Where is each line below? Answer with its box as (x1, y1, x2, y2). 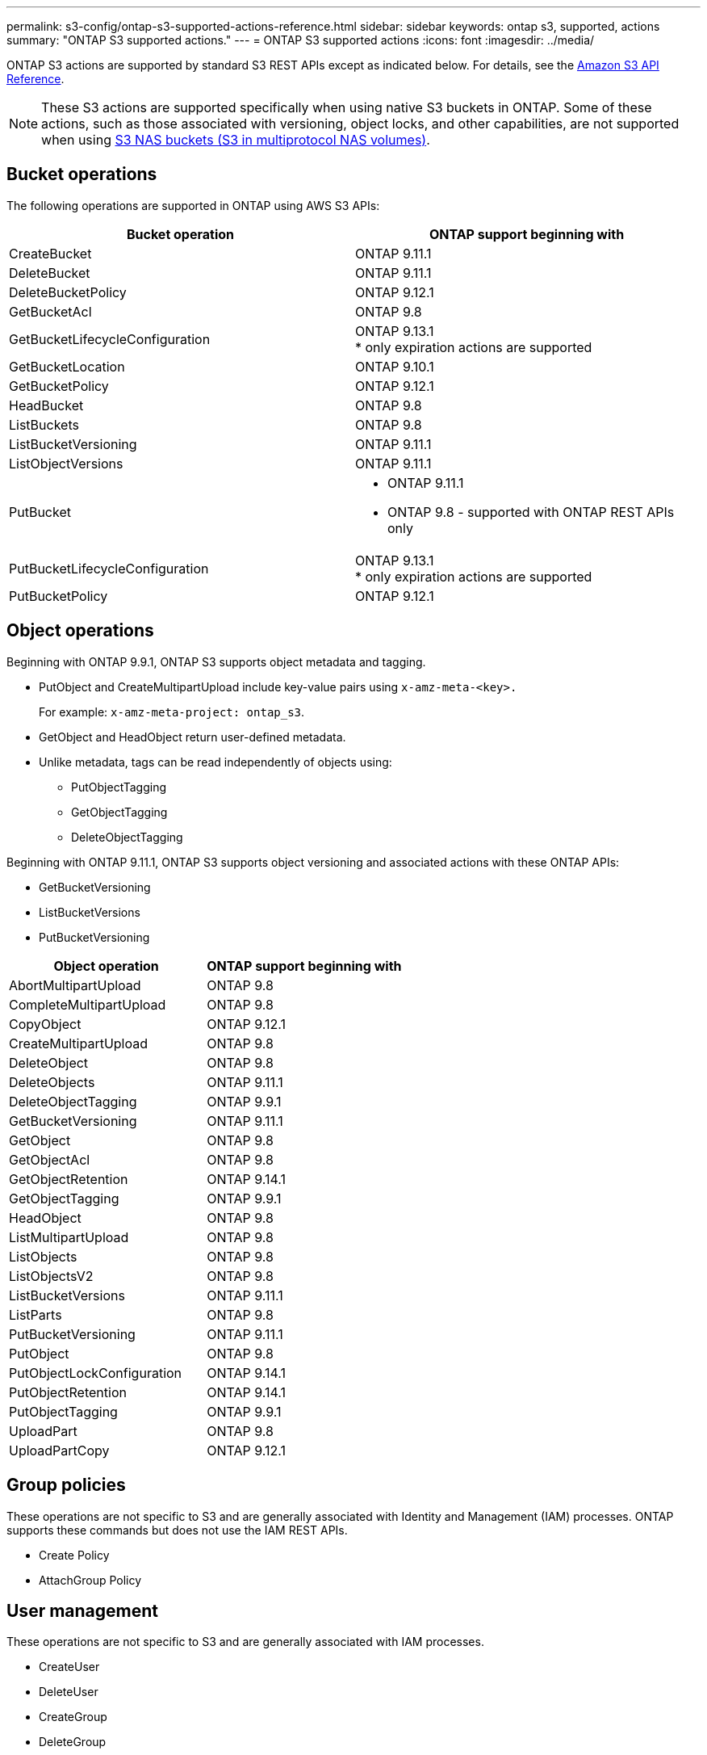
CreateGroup (39, 1710, 107, 1724)
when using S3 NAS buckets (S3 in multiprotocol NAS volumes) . (41, 132, 430, 148)
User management (6, 1600, 159, 1621)
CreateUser (39, 1660, 100, 1674)
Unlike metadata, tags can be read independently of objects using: (39, 754, 392, 769)
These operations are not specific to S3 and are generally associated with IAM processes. (6, 1635, 484, 1649)
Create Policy (39, 1547, 110, 1562)
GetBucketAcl (9, 303, 92, 320)
